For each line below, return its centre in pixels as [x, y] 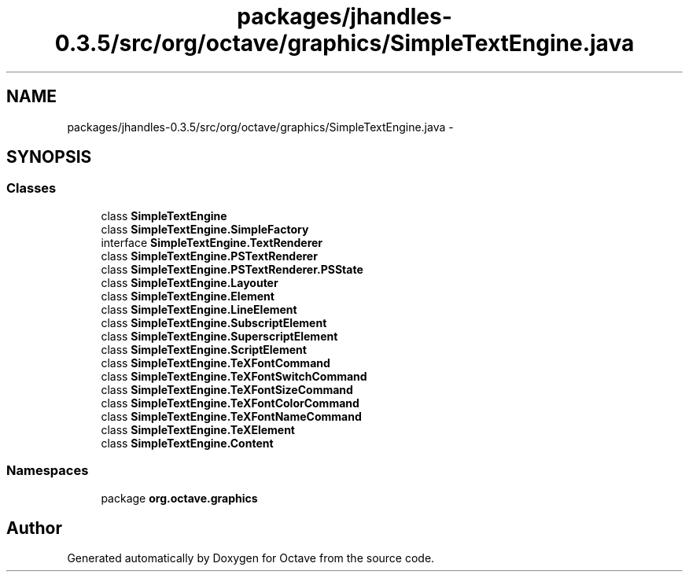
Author [34, 528]
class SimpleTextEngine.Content [187, 443]
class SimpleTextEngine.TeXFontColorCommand [230, 403]
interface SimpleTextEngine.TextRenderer [212, 242]
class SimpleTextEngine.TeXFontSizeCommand [227, 389]
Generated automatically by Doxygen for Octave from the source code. [251, 558]
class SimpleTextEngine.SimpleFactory [205, 229]
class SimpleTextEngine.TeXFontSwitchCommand [234, 376]
